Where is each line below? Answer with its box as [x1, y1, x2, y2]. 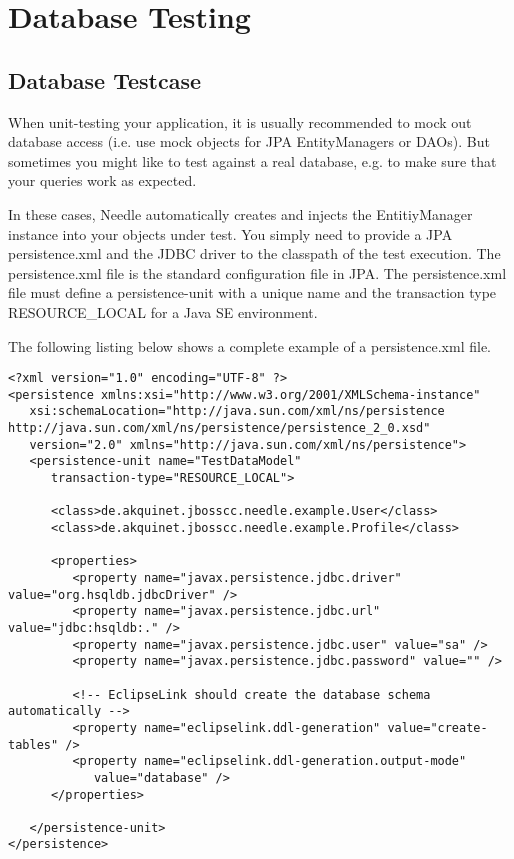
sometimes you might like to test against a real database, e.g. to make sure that [8, 150, 497, 171]
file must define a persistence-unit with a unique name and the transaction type [8, 282, 497, 303]
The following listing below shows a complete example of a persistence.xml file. [8, 335, 491, 356]
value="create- [387, 720, 488, 735]
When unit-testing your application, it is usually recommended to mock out [8, 111, 472, 132]
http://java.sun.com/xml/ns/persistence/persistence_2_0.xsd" [8, 421, 431, 436]
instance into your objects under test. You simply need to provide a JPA [8, 223, 453, 244]
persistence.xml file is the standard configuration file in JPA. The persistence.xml [8, 262, 507, 283]
